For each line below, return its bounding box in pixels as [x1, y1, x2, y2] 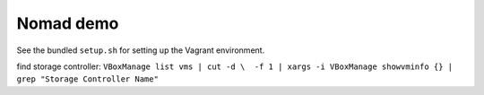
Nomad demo [16, 13, 119, 33]
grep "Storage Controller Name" [16, 74, 159, 84]
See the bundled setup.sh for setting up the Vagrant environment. [16, 45, 265, 56]
